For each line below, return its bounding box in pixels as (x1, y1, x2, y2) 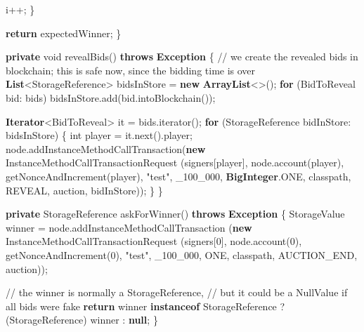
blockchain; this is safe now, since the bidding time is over (6, 62, 256, 77)
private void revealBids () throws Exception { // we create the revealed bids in (6, 49, 358, 64)
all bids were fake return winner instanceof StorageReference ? (6, 298, 285, 313)
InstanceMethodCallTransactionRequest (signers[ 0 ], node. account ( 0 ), (6, 234, 302, 248)
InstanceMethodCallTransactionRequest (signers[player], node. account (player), (6, 155, 344, 170)
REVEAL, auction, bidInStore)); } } (6, 182, 163, 197)
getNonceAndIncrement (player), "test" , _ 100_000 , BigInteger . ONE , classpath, (6, 168, 351, 183)
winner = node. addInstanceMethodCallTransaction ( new (6, 220, 252, 234)
